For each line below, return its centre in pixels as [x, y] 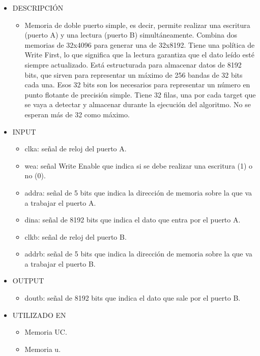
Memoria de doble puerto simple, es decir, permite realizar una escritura [137, 25]
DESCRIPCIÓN [38, 8]
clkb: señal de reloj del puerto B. [76, 236]
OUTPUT [28, 281]
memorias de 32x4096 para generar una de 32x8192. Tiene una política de [140, 44]
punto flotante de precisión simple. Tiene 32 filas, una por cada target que [140, 94]
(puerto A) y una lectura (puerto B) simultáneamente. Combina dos [131, 35]
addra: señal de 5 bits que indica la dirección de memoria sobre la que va [138, 192]
